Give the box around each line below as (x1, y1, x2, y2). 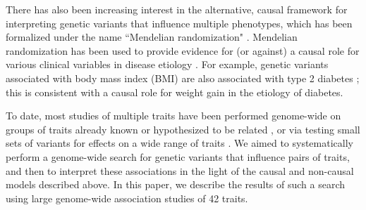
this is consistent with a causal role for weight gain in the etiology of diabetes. (6, 84, 343, 99)
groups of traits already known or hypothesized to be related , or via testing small (6, 122, 360, 136)
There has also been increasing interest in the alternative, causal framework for (6, 2, 348, 16)
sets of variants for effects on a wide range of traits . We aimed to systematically (6, 136, 353, 150)
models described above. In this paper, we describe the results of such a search (6, 177, 346, 192)
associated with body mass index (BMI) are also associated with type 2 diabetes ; (6, 70, 360, 85)
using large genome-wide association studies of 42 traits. (6, 190, 248, 205)
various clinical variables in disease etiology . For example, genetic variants (6, 57, 329, 72)
